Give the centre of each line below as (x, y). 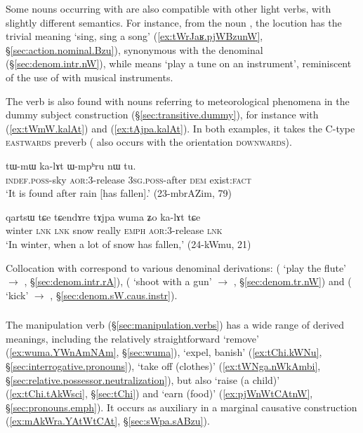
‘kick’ (17, 295)
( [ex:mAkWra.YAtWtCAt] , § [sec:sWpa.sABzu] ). (108, 421)
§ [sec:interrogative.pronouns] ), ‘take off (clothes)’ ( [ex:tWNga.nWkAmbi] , (163, 365)
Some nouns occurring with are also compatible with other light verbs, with (169, 8)
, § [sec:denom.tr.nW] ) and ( (292, 281)
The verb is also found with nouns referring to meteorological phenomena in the (178, 101)
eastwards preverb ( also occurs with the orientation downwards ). (149, 142)
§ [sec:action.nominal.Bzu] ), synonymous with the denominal (134, 49)
